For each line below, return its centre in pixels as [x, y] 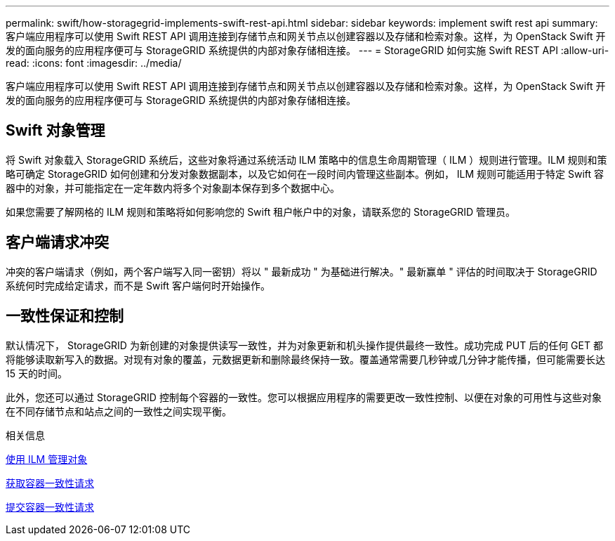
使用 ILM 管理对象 [47, 459]
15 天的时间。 [37, 373]
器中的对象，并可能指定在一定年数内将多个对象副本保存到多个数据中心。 [173, 188]
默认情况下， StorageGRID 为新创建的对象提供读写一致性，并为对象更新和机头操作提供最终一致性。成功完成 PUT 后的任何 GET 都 [304, 345]
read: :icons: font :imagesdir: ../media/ [94, 63]
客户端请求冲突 [57, 242]
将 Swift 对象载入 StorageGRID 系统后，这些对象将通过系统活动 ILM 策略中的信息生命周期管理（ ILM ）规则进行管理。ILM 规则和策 [306, 159]
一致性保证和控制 [65, 316]
